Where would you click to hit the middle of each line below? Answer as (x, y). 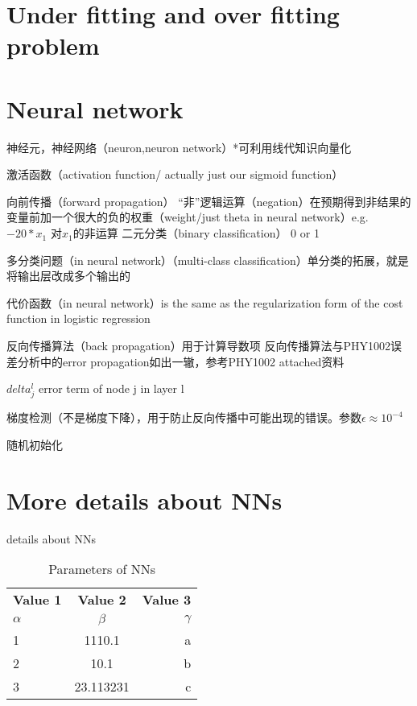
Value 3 (167, 600)
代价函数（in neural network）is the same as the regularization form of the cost (205, 302)
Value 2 (102, 600)
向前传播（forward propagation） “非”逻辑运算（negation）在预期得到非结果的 (209, 201)
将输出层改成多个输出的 (68, 276)
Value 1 (37, 600)
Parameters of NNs (102, 569)
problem (53, 45)
